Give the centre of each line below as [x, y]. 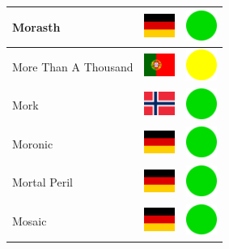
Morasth [36, 26]
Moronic [33, 143]
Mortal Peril [42, 182]
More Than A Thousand [73, 66]
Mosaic [30, 221]
